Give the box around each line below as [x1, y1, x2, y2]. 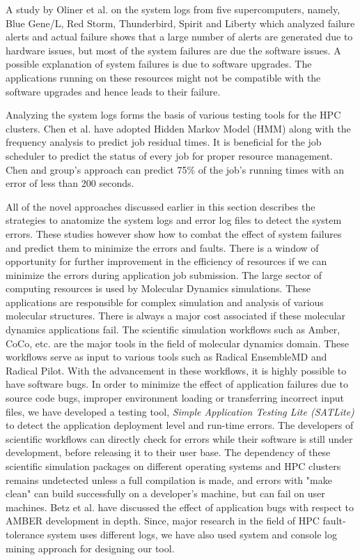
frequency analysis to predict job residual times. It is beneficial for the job [6, 135, 322, 149]
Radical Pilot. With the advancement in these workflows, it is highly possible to [6, 363, 347, 377]
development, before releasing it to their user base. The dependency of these [6, 445, 331, 460]
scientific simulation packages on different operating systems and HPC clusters [6, 459, 341, 473]
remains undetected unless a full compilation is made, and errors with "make [6, 472, 332, 487]
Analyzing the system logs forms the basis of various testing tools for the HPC [6, 107, 341, 122]
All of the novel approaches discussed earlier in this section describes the [6, 199, 315, 213]
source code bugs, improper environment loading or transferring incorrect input [6, 391, 345, 405]
